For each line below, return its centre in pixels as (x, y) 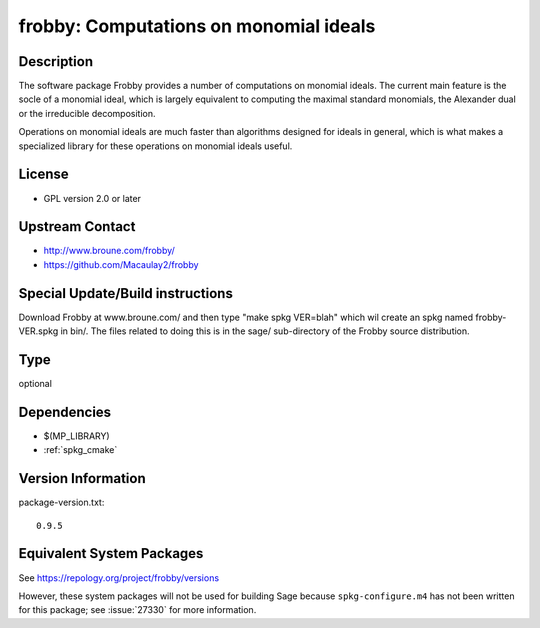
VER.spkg (38, 331)
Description (56, 61)
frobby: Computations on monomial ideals (197, 26)
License (43, 174)
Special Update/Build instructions (126, 293)
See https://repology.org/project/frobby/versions (119, 577)
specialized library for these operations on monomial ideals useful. (155, 146)
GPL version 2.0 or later (92, 198)
